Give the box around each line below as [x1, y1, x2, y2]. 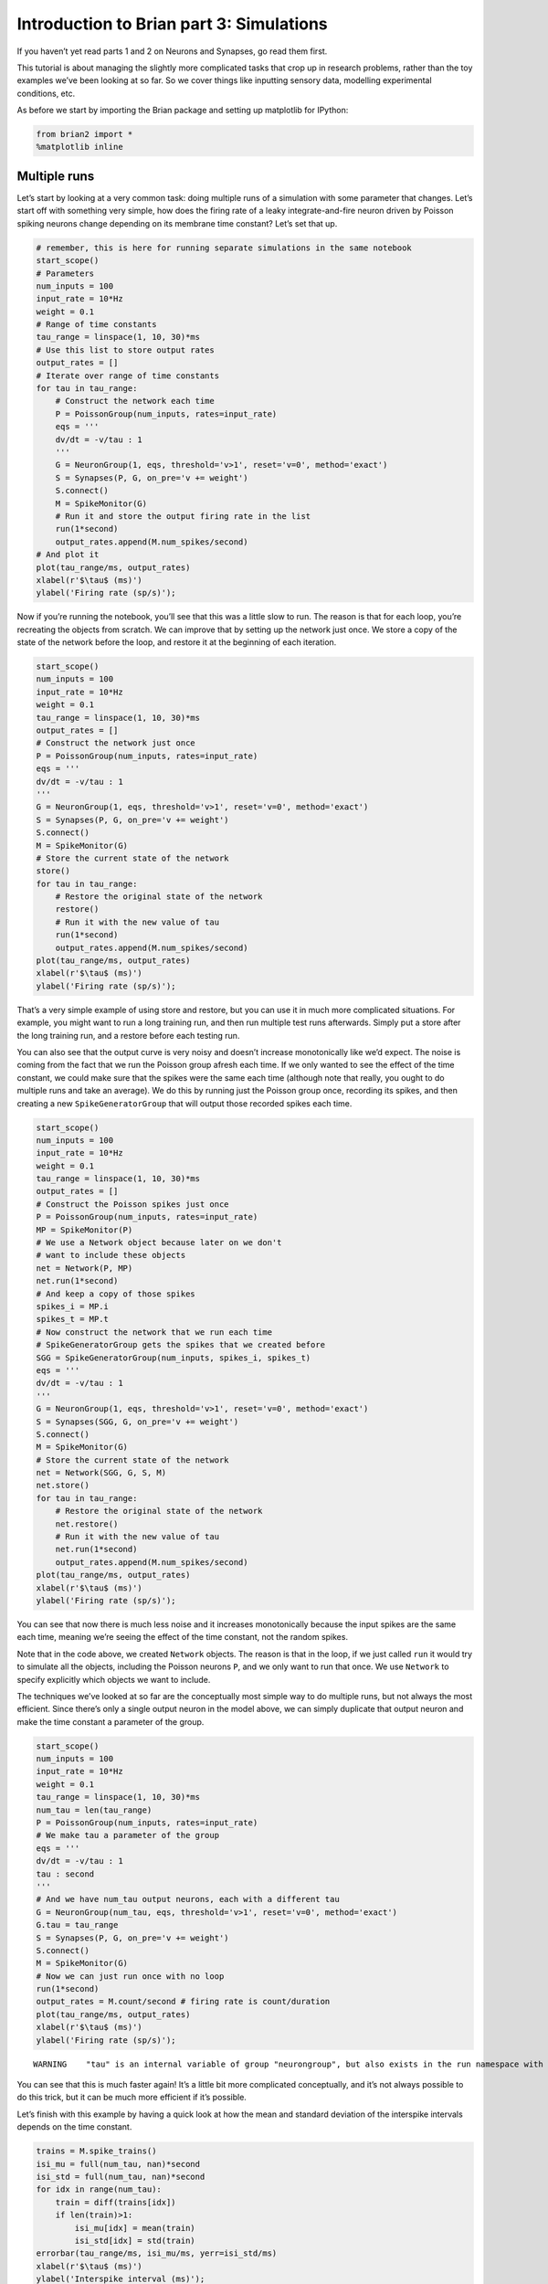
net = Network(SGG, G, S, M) [36, 1467, 167, 1478]
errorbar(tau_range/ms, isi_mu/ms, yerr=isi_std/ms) [36, 2248, 278, 2258]
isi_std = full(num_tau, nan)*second [36, 2171, 205, 2182]
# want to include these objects [36, 1250, 186, 1261]
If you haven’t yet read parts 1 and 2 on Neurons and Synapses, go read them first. [16, 46, 328, 57]
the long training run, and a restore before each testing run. [16, 1030, 240, 1041]
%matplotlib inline [36, 142, 123, 153]
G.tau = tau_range [36, 1919, 119, 1930]
